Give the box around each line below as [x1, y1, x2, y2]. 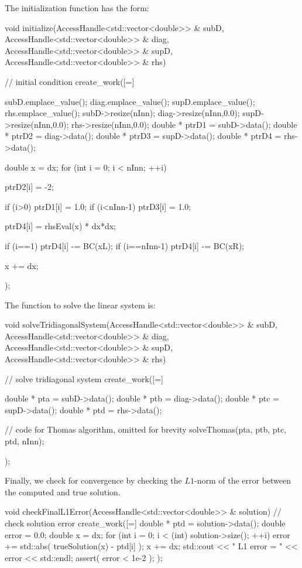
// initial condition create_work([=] [5, 75, 135, 87]
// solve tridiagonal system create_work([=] [5, 372, 163, 385]
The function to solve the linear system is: [5, 298, 156, 311]
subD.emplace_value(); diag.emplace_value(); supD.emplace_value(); [5, 95, 255, 107]
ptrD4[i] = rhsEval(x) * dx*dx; [5, 220, 116, 232]
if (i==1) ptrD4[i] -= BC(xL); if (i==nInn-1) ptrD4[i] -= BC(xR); [5, 239, 245, 251]
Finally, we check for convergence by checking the [5, 474, 182, 487]
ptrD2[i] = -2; [5, 181, 54, 193]
